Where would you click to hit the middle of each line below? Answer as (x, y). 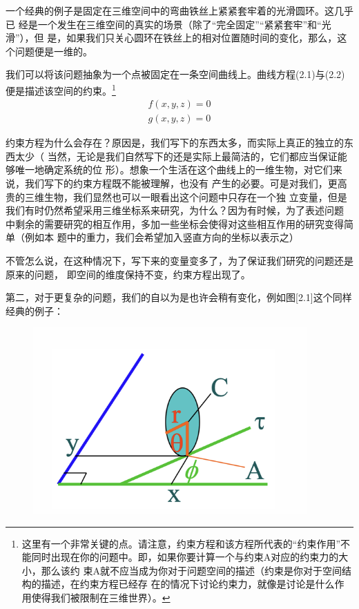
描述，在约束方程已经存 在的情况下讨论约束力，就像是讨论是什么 (188, 584)
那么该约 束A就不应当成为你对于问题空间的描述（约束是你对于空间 (191, 570)
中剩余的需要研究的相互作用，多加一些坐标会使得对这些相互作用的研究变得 (175, 223)
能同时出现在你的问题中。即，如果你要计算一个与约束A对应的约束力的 (180, 557)
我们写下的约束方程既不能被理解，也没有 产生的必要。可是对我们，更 (181, 183)
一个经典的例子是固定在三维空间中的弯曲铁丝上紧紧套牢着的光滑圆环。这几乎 (179, 10)
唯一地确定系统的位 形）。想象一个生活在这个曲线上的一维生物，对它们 (174, 170)
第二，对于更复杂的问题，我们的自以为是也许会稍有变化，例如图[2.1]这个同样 (179, 297)
